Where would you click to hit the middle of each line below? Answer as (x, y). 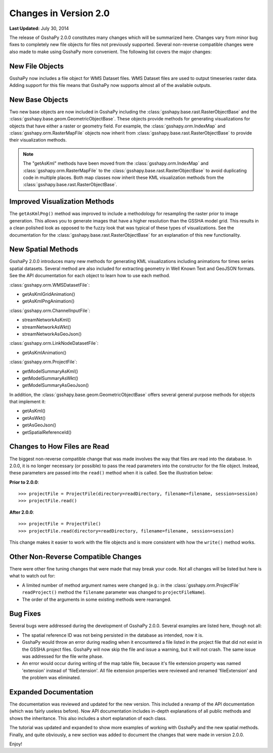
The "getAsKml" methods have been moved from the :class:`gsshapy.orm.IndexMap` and (116, 163)
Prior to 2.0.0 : (24, 482)
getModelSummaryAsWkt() (50, 378)
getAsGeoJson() (39, 425)
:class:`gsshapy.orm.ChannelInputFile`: (50, 311)
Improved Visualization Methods (62, 202)
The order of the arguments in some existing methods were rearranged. (97, 599)
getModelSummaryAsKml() (50, 371)
